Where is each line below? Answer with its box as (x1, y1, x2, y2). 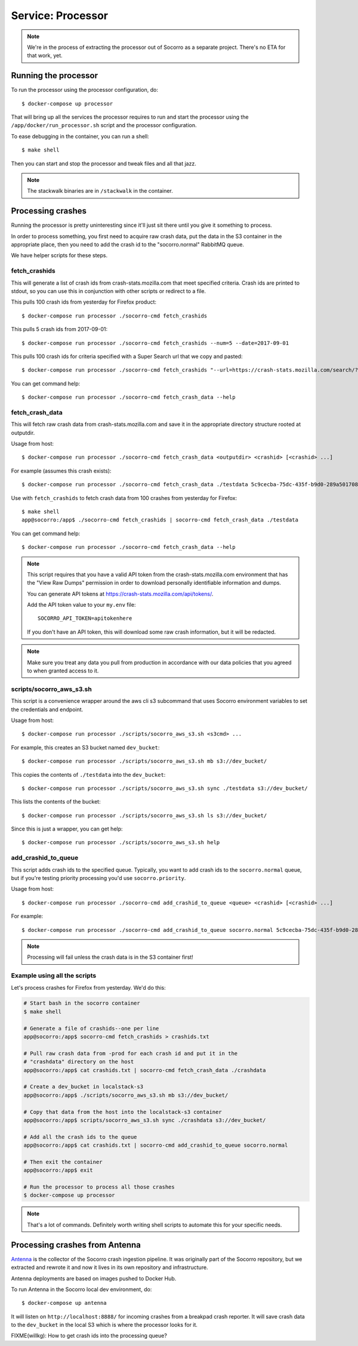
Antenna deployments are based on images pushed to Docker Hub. (11, 1274, 177, 1282)
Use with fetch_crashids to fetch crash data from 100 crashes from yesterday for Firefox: (11, 494, 237, 501)
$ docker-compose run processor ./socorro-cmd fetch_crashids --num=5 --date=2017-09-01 (21, 339, 289, 346)
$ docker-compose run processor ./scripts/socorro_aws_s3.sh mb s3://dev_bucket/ (21, 758, 267, 765)
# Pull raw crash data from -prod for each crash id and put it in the (23, 1050, 238, 1057)
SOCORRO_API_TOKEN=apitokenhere (38, 615, 132, 622)
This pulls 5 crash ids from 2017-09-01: (11, 326, 108, 333)
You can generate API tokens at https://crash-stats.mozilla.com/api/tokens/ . (27, 590, 214, 597)
